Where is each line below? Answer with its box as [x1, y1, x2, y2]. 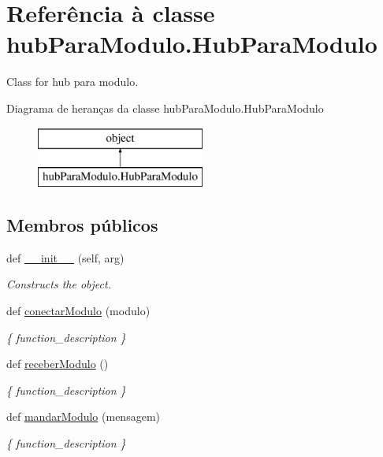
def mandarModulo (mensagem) [6, 408, 160, 425]
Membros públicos [6, 213, 158, 237]
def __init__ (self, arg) [6, 249, 125, 266]
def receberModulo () [6, 355, 109, 372]
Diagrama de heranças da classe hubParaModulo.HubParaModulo [6, 99, 324, 116]
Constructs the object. [6, 276, 111, 292]
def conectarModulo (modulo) [6, 303, 151, 319]
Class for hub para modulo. [6, 73, 139, 90]
